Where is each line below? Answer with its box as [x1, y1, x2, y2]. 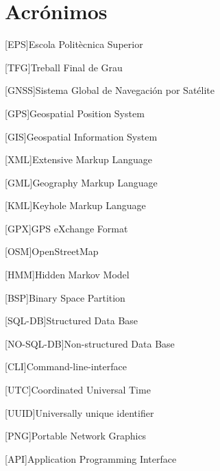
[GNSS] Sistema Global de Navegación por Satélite [5, 83, 215, 97]
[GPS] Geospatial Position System [5, 106, 145, 120]
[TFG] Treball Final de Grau [5, 60, 123, 74]
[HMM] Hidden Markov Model [5, 267, 130, 282]
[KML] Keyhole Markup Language [5, 198, 146, 213]
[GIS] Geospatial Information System [5, 129, 158, 143]
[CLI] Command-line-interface [5, 359, 127, 374]
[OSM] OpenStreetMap [5, 244, 99, 258]
